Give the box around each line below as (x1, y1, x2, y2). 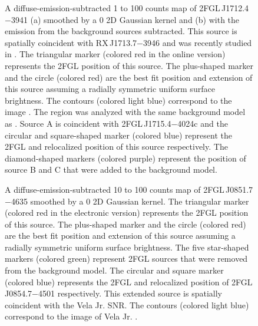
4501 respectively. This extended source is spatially (38, 287, 222, 299)
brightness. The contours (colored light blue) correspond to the (5, 94, 232, 106)
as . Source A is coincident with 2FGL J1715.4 (5, 117, 171, 129)
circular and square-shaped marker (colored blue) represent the (5, 129, 232, 141)
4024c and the (177, 117, 228, 129)
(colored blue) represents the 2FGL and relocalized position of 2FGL (5, 275, 253, 288)
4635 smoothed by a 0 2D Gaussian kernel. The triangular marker (11, 195, 249, 207)
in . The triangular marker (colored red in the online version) (5, 48, 226, 60)
